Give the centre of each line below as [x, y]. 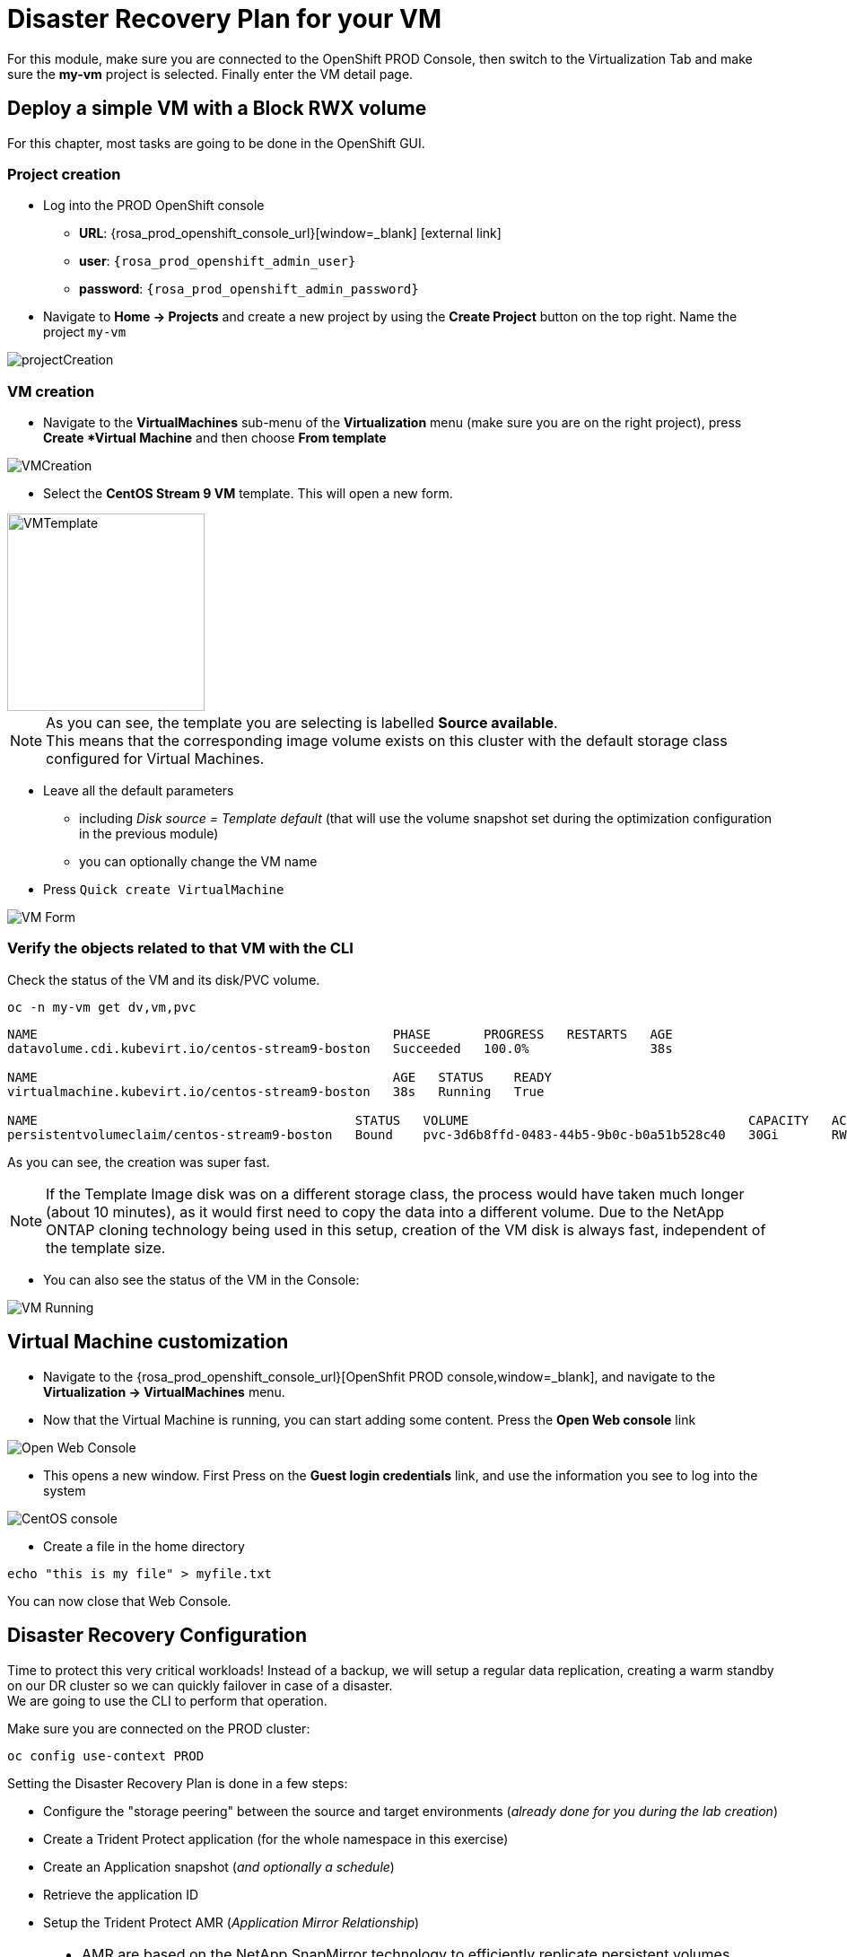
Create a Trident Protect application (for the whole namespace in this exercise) [276, 1839]
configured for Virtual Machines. [155, 759]
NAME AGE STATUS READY [279, 1077]
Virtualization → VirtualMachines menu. [164, 1391]
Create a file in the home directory [144, 1546]
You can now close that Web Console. [119, 1601]
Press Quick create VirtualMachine [164, 890]
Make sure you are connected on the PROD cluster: [159, 1728]
